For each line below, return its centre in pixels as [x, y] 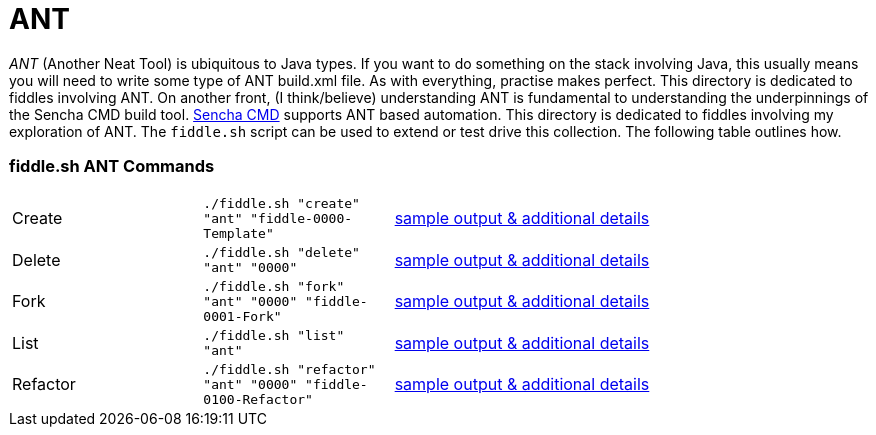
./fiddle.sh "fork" [274, 286]
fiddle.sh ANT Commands [112, 166]
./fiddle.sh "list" [274, 335]
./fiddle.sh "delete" [281, 252]
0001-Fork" [242, 316]
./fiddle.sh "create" [281, 203]
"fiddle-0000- [301, 218]
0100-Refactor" [258, 399]
